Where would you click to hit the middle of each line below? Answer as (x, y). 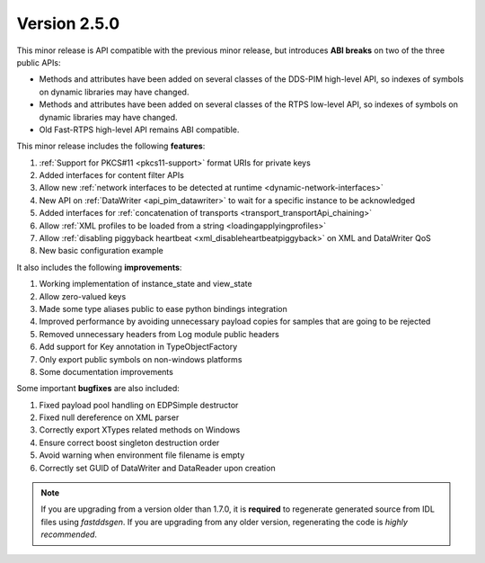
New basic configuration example (101, 251)
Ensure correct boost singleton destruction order (129, 442)
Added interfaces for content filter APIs (111, 175)
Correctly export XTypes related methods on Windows (140, 430)
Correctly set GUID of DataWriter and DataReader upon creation (157, 468)
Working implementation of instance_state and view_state (145, 284)
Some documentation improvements (106, 371)
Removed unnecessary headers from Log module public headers (159, 334)
